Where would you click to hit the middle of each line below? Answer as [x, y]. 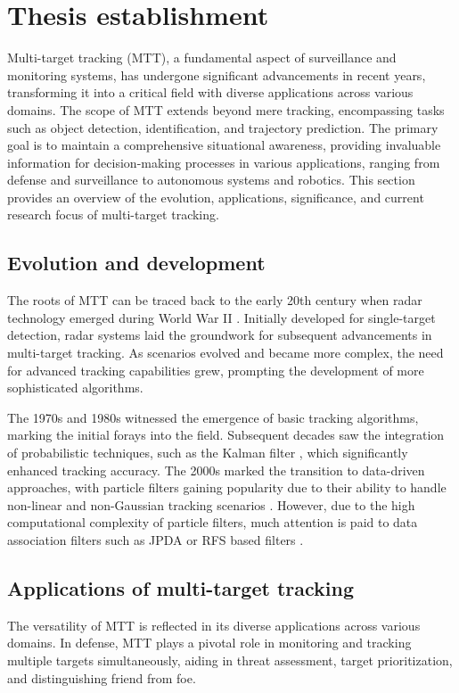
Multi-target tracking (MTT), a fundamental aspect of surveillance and [202, 58]
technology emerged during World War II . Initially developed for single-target [221, 317]
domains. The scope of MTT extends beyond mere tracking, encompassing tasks [226, 109]
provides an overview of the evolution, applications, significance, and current [216, 197]
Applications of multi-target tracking [181, 587]
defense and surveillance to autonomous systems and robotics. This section [211, 180]
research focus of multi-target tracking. [113, 214]
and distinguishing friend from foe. [102, 677]
